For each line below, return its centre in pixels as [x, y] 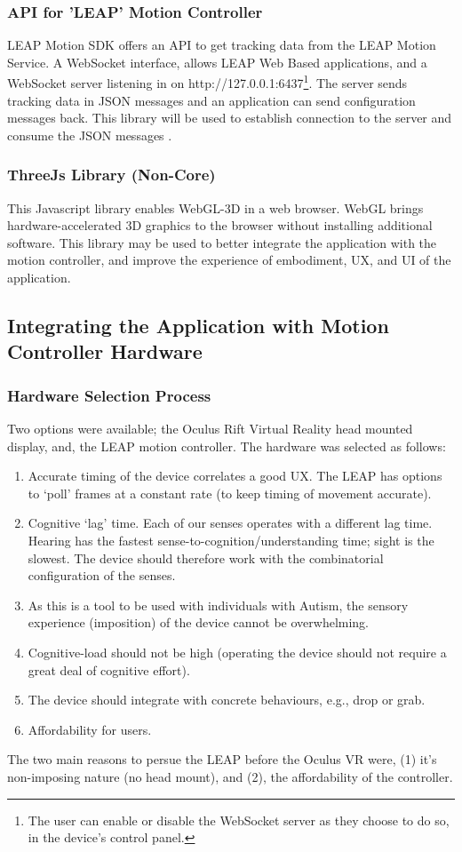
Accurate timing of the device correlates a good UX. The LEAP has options [235, 476]
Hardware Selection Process [109, 395]
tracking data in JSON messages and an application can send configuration [211, 100]
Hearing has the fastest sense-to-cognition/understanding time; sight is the [231, 540]
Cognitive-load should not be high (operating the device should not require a [237, 652]
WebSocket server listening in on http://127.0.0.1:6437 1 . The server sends [207, 82]
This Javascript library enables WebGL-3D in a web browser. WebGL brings [215, 207]
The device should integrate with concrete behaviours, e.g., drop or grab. [227, 700]
